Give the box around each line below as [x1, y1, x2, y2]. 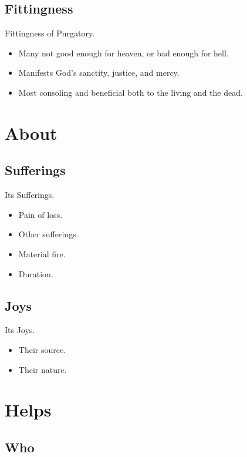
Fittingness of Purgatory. [5, 27, 95, 39]
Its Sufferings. [5, 189, 55, 201]
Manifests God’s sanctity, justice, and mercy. [18, 66, 180, 79]
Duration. [18, 267, 53, 280]
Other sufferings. [18, 228, 79, 240]
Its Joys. [5, 324, 35, 336]
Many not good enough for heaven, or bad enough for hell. [18, 46, 229, 59]
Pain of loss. [18, 208, 63, 220]
